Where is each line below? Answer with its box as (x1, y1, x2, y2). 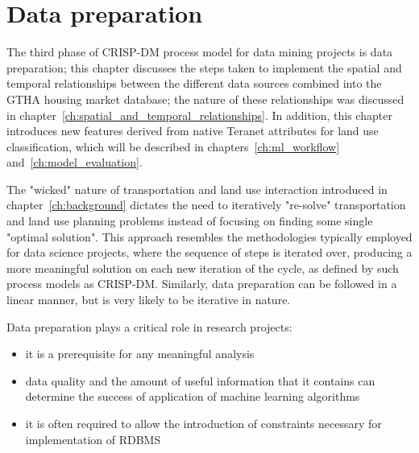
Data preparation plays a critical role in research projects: (6, 318, 292, 335)
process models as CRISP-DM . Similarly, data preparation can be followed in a (6, 275, 397, 292)
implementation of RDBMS (25, 430, 161, 447)
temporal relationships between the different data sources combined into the (6, 75, 382, 92)
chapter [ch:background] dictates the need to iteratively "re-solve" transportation (6, 196, 406, 213)
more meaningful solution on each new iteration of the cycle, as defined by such (6, 259, 399, 276)
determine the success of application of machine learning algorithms (25, 388, 360, 405)
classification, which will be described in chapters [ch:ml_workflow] (6, 138, 340, 154)
